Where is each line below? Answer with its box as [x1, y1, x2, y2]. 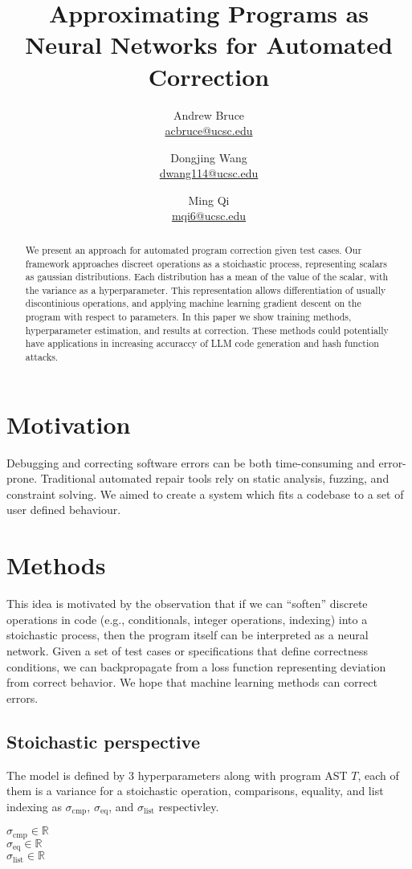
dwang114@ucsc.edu [159, 165, 259, 182]
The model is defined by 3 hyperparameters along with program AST [6, 766, 348, 783]
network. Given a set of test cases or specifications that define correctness [6, 642, 368, 659]
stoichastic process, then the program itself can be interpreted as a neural [6, 626, 369, 643]
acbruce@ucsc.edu [165, 122, 253, 139]
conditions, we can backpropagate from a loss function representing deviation [6, 658, 386, 675]
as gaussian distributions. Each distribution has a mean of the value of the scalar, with [25, 270, 389, 284]
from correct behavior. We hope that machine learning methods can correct [6, 674, 377, 691]
